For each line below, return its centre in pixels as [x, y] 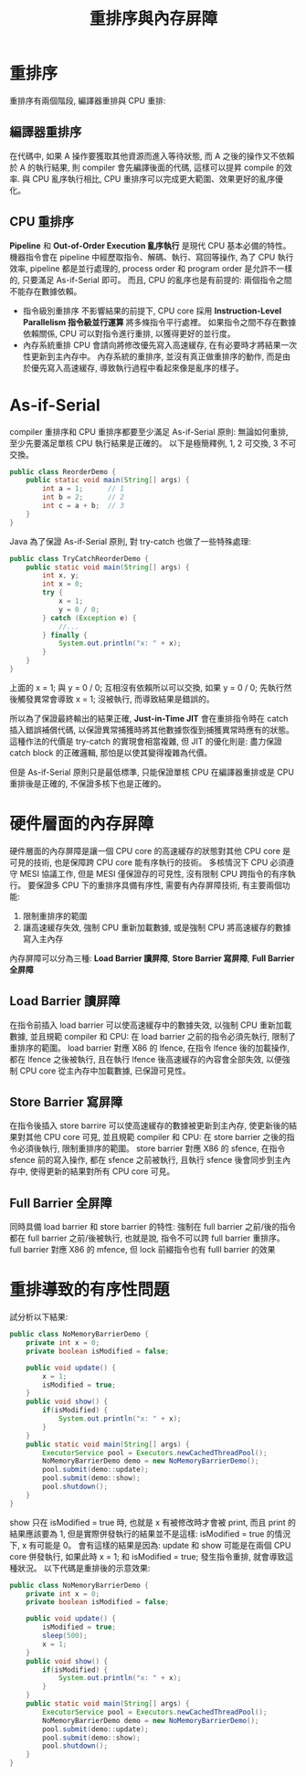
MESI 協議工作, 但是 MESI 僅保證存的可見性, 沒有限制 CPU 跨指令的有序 [153, 873]
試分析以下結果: [39, 1317]
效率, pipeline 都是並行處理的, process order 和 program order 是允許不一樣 [151, 268]
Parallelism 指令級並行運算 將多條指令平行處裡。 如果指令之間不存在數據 [159, 322]
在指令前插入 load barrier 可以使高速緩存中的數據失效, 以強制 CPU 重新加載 [151, 1025]
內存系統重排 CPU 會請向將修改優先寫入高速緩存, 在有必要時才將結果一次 [160, 344]
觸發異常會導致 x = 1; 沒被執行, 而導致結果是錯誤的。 [116, 699]
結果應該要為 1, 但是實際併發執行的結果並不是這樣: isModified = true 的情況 [150, 1533]
